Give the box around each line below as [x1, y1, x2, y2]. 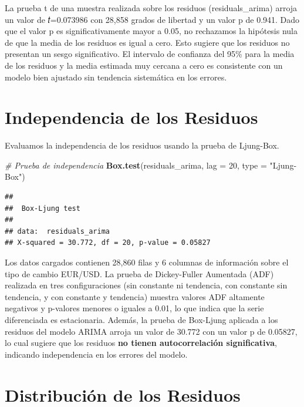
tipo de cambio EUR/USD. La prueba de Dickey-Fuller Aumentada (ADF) [5, 267, 274, 280]
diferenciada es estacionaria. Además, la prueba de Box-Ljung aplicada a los [5, 314, 278, 325]
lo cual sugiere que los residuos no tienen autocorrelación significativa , [5, 337, 277, 349]
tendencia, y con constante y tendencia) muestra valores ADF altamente [5, 290, 265, 302]
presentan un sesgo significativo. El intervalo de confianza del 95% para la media [5, 48, 295, 60]
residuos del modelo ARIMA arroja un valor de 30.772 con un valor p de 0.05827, [5, 325, 298, 337]
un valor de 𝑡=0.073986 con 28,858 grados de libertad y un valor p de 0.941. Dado [5, 13, 300, 25]
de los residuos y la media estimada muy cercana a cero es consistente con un [5, 59, 283, 71]
